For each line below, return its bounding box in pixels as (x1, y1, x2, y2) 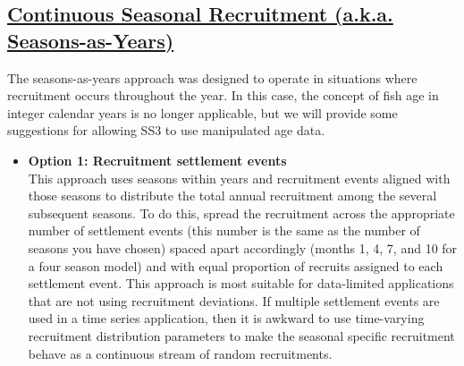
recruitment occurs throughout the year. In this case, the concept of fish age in (7, 86, 439, 105)
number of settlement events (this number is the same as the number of (28, 221, 420, 240)
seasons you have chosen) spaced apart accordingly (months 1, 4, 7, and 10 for (28, 238, 458, 257)
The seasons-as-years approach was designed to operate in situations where (7, 68, 418, 87)
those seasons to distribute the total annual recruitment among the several (28, 186, 437, 205)
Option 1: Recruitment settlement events (28, 150, 287, 169)
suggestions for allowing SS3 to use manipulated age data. (7, 121, 325, 140)
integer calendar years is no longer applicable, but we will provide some (7, 103, 398, 122)
